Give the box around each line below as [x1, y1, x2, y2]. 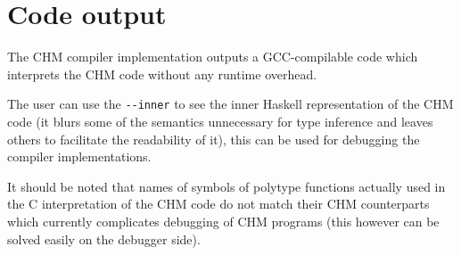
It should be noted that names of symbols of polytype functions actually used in [7, 177, 446, 195]
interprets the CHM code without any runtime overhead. [7, 64, 317, 83]
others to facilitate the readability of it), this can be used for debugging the [7, 129, 420, 148]
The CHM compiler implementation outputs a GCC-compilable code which [7, 47, 418, 66]
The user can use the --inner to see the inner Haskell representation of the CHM [7, 95, 454, 113]
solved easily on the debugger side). [7, 229, 201, 248]
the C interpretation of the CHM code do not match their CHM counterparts [7, 194, 430, 213]
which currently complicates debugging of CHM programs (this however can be [7, 211, 440, 230]
